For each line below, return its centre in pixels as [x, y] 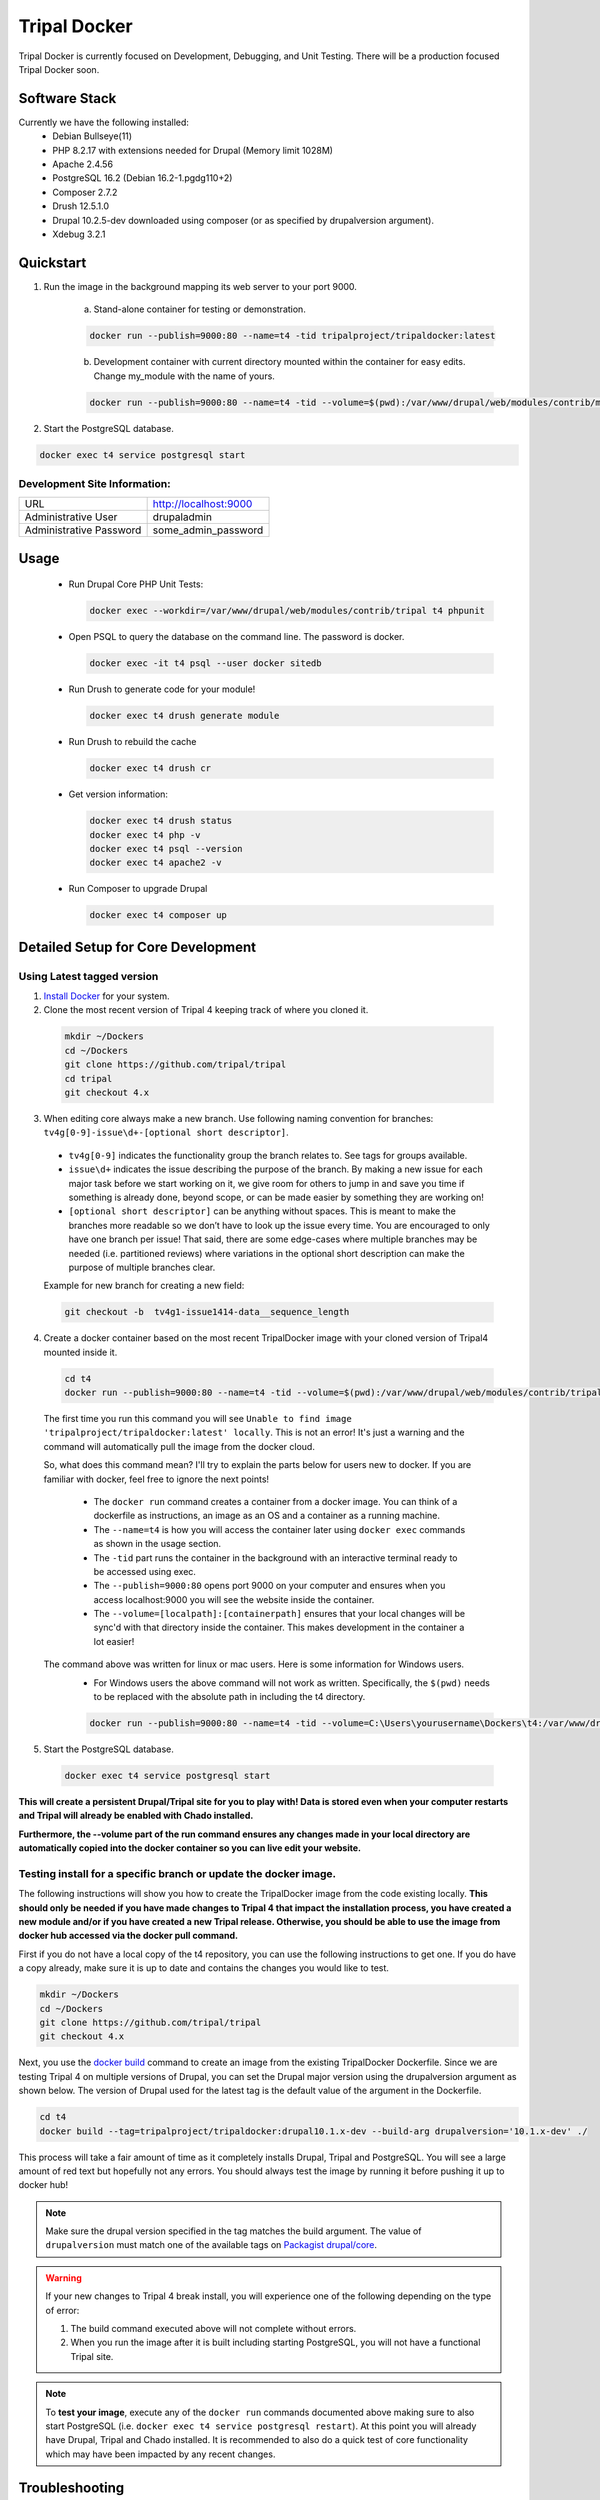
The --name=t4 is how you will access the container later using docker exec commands [279, 1529]
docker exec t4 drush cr [150, 768]
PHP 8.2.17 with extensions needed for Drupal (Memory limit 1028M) [193, 150]
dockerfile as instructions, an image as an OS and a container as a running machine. [266, 1516]
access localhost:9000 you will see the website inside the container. [234, 1599]
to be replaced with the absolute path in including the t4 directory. [229, 1697]
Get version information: [118, 794]
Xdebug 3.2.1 [79, 234]
